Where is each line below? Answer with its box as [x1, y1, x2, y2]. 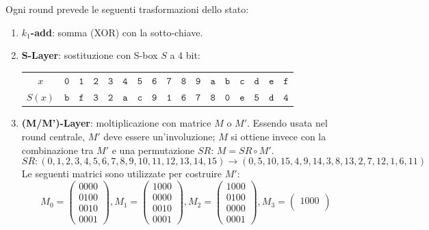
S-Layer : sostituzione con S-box [21, 48, 158, 62]
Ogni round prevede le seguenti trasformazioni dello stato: [5, 2, 249, 16]
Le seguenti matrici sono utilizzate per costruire [21, 166, 222, 181]
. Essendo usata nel [247, 116, 328, 130]
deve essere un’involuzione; [103, 129, 216, 144]
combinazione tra [21, 142, 94, 157]
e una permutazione [112, 142, 195, 157]
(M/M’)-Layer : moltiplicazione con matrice [21, 116, 211, 130]
